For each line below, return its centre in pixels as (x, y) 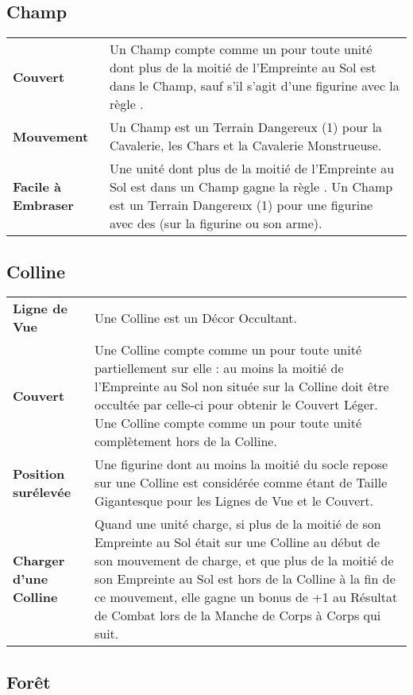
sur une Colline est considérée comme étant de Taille (241, 483)
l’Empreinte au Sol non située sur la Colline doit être (241, 386)
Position (39, 473)
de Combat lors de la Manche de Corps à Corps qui (237, 615)
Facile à (37, 187)
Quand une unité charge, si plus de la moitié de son (237, 524)
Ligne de (40, 309)
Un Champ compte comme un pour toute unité (241, 49)
